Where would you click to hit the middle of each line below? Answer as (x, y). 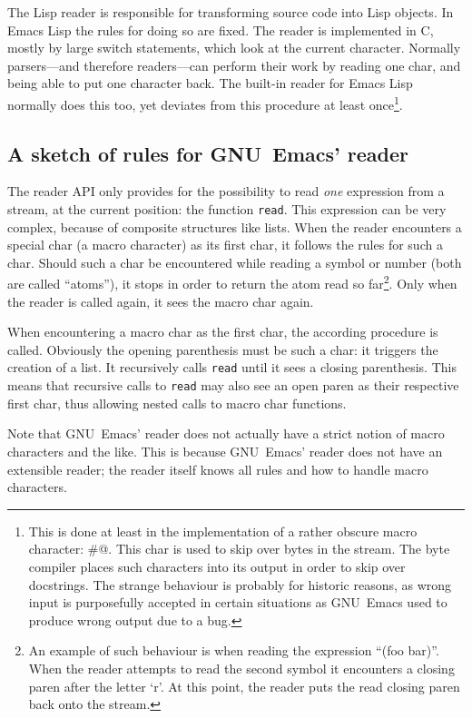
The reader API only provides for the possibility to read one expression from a (226, 191)
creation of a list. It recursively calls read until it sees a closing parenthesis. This (232, 367)
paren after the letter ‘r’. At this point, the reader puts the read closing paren (244, 686)
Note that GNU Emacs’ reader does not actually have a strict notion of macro (226, 433)
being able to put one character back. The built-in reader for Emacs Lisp (210, 83)
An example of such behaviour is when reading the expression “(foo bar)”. (234, 650)
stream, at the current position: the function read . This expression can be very (227, 209)
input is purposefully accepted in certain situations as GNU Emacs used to (238, 602)
